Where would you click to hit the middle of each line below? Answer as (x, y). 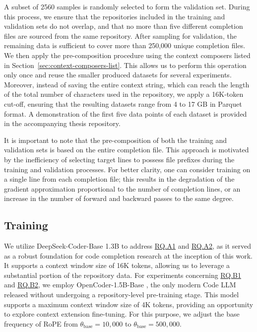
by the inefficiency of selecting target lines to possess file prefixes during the (119, 159)
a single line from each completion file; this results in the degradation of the (119, 179)
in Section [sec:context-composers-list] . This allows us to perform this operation (125, 65)
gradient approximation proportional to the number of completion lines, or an (122, 188)
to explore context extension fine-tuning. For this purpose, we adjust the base (122, 314)
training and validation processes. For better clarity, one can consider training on (127, 169)
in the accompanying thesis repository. (62, 123)
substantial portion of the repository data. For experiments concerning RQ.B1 (123, 275)
